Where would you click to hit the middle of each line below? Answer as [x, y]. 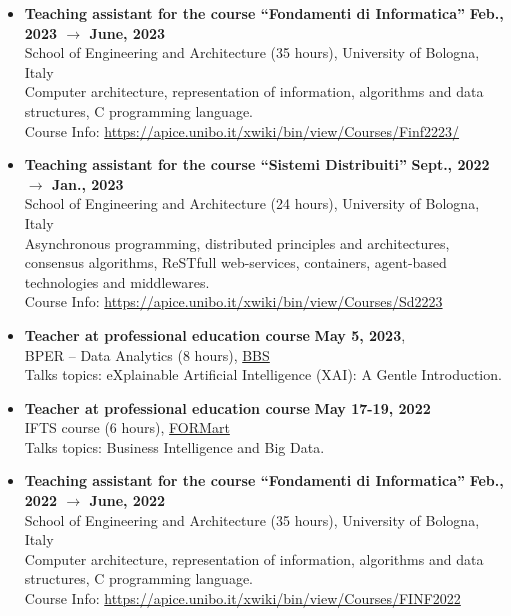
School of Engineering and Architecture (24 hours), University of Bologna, [252, 203]
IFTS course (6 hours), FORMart [127, 427]
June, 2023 [127, 32]
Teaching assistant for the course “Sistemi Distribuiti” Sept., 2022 [257, 164]
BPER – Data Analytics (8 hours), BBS [147, 354]
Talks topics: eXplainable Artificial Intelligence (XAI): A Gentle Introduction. [263, 374]
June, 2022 [127, 500]
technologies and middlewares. [117, 281]
